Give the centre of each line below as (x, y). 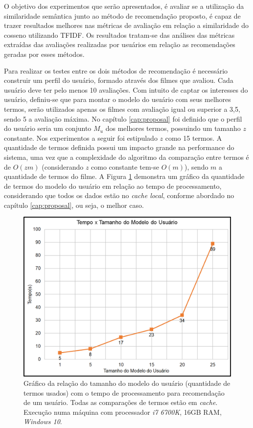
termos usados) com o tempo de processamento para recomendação (124, 392)
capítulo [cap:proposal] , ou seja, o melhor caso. (74, 205)
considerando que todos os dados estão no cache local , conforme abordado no (119, 195)
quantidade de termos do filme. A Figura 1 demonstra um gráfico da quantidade (124, 176)
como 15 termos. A (194, 138)
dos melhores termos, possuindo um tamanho (173, 128)
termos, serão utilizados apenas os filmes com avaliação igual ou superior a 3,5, (122, 109)
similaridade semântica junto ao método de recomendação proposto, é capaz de (122, 15)
